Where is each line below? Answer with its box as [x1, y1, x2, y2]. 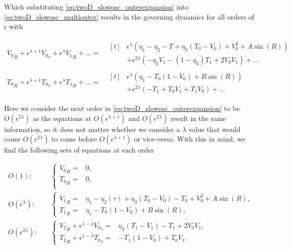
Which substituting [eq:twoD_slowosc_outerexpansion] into [4, 2, 189, 12]
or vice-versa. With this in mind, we [134, 134, 245, 144]
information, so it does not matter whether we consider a [4, 123, 180, 134]
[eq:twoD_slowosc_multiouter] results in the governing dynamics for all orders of [4, 11, 254, 22]
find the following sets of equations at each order [4, 145, 154, 155]
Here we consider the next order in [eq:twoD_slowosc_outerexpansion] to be [4, 103, 240, 113]
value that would [188, 123, 241, 134]
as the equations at [32, 112, 92, 123]
